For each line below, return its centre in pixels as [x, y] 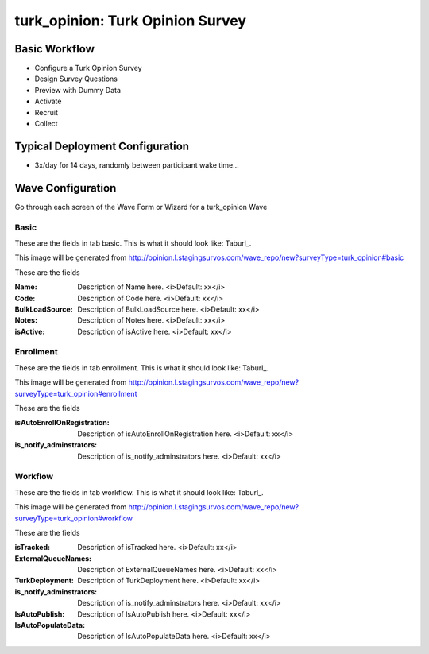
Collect [46, 124]
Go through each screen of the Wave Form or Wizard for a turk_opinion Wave [141, 207]
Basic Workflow [55, 49]
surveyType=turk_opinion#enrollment [76, 393]
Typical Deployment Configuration [102, 146]
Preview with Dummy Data [78, 90]
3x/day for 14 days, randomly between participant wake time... [137, 165]
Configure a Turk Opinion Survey [88, 68]
